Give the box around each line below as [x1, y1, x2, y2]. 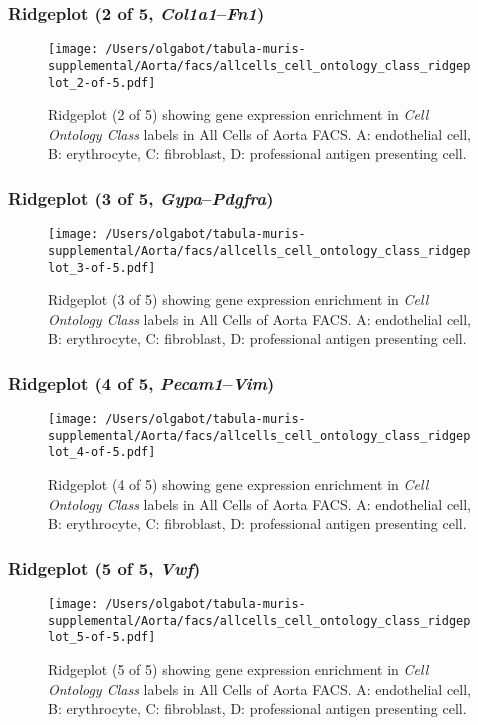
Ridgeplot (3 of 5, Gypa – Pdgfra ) [8, 185, 274, 210]
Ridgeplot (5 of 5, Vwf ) [8, 555, 201, 580]
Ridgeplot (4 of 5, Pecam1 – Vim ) [8, 370, 275, 395]
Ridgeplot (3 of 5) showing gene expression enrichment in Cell [48, 289, 429, 310]
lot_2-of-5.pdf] [48, 75, 156, 90]
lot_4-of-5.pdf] [48, 445, 156, 460]
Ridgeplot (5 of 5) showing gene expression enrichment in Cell [48, 659, 429, 680]
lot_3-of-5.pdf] [48, 260, 156, 275]
